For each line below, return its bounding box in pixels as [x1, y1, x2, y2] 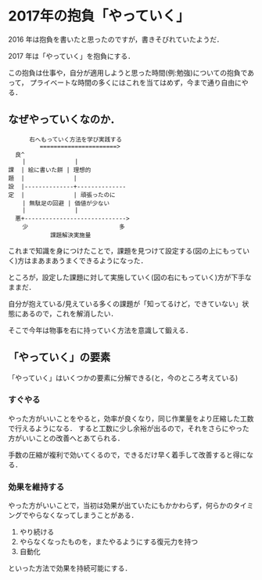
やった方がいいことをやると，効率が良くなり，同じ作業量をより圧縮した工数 [8, 414, 254, 423]
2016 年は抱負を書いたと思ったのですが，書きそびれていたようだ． [8, 35, 224, 44]
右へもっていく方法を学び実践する [28, 135, 123, 144]
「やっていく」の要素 [8, 351, 111, 364]
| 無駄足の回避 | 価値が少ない [22, 199, 110, 207]
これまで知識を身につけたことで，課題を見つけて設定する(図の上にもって [8, 246, 243, 255]
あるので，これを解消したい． [21, 308, 118, 318]
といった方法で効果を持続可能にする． [8, 564, 132, 573]
